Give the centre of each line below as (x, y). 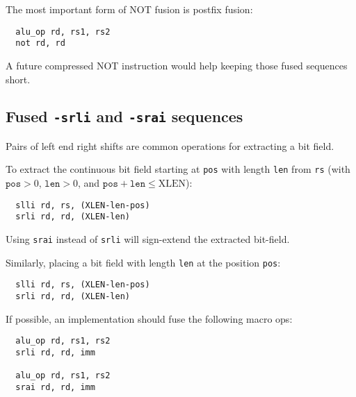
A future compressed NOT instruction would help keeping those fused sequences (177, 65)
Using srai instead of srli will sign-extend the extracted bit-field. (148, 239)
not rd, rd (40, 43)
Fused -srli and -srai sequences (124, 116)
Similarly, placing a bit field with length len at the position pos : (143, 262)
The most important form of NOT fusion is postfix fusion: (129, 9)
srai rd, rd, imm (55, 387)
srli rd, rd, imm (55, 352)
